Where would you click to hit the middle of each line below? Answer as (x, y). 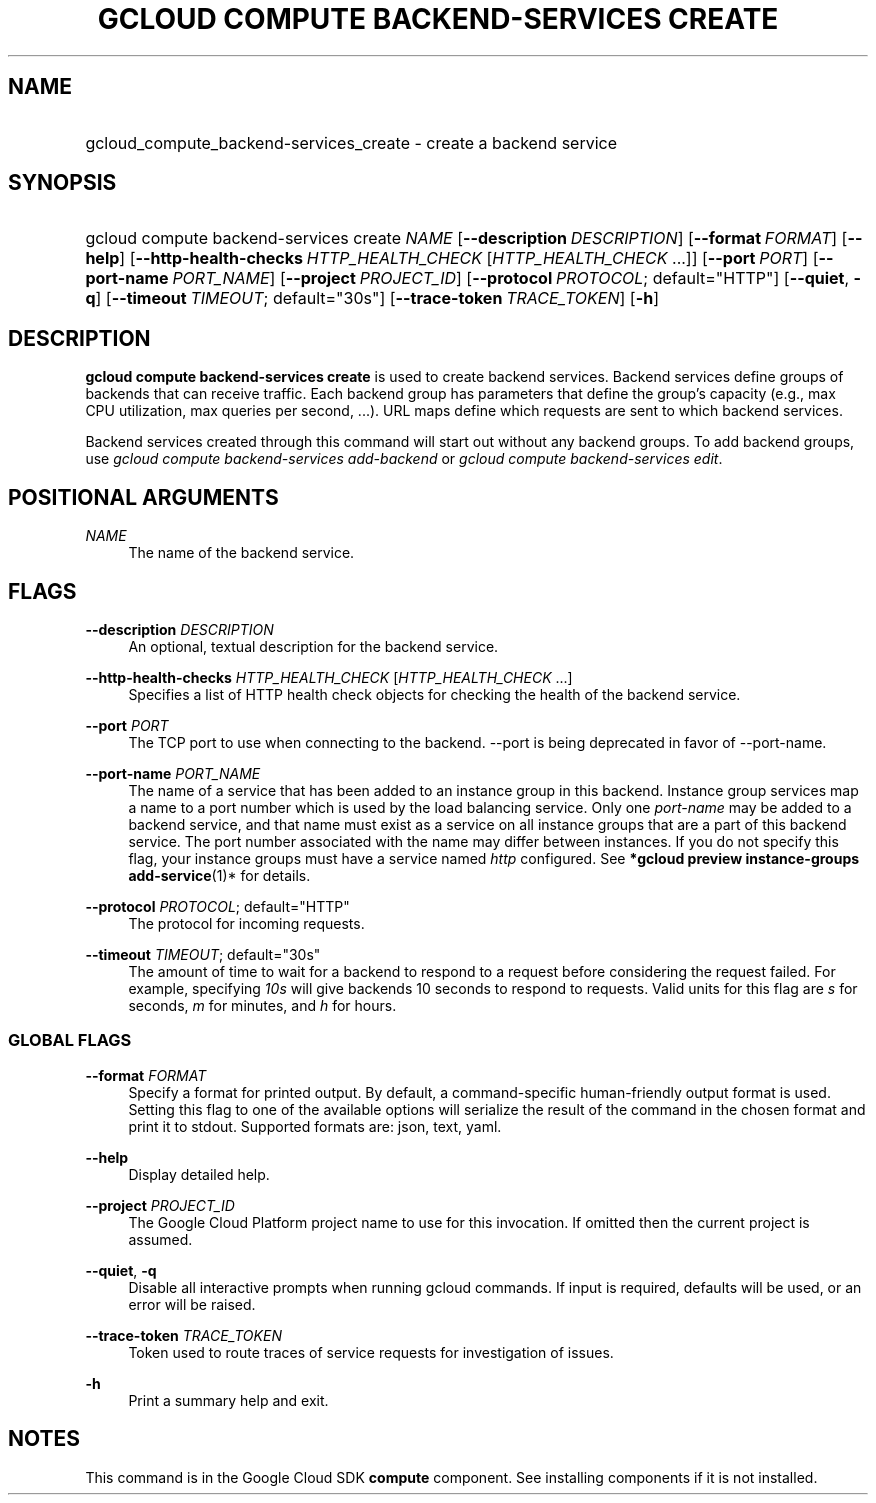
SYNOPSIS (62, 183)
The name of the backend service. (241, 553)
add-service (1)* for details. (219, 875)
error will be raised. (192, 1304)
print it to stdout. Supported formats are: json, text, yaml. (315, 1126)
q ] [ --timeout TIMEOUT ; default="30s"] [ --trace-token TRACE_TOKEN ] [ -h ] (372, 298)
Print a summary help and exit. (228, 1400)
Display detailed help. (199, 1174)
